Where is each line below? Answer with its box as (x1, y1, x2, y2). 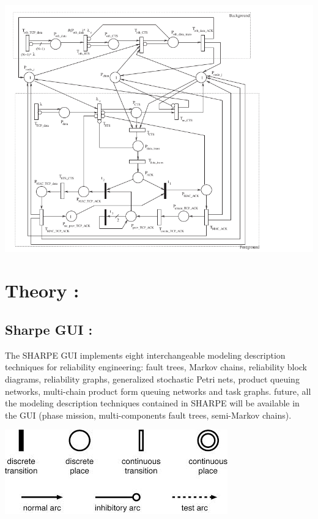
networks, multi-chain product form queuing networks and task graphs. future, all (5, 384, 311, 397)
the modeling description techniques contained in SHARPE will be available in (5, 397, 300, 409)
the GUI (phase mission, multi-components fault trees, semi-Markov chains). (5, 408, 292, 421)
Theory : (5, 278, 79, 303)
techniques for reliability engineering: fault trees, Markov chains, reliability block (5, 360, 308, 373)
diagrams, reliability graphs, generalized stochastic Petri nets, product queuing (5, 373, 300, 386)
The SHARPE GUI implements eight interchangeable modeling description (5, 348, 286, 361)
